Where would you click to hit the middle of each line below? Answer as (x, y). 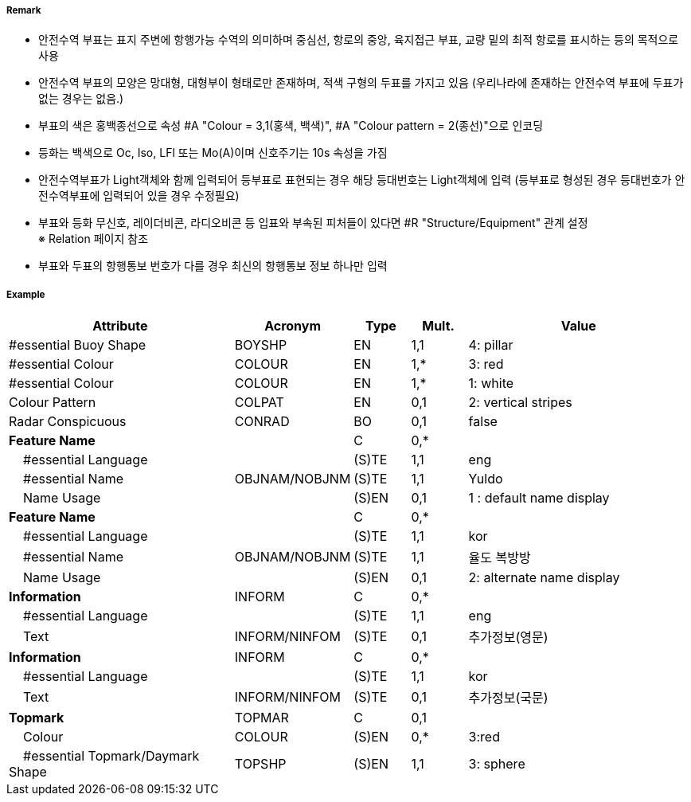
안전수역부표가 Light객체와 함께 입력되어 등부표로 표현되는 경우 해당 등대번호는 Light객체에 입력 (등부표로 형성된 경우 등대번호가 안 (362, 180)
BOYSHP (261, 345)
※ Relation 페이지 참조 (94, 239)
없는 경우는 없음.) (81, 99)
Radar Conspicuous (68, 422)
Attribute (120, 326)
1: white (491, 383)
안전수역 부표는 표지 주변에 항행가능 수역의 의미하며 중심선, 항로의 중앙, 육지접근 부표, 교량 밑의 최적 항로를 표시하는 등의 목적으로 (359, 40)
